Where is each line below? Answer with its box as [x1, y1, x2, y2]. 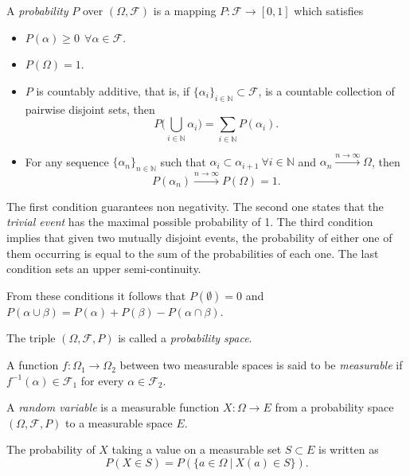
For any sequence [25, 153, 109, 170]
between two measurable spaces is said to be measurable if [119, 357, 403, 373]
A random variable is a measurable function [6, 399, 220, 416]
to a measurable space [65, 414, 173, 431]
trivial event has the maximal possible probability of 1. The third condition [6, 213, 373, 230]
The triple [6, 330, 56, 346]
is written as [318, 441, 379, 458]
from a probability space [275, 399, 394, 416]
